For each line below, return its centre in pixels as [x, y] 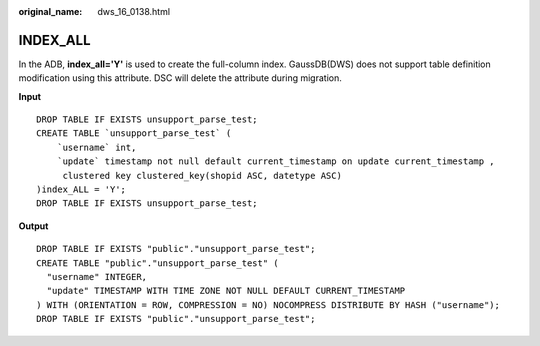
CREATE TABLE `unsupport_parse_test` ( [134, 133]
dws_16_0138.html [133, 11]
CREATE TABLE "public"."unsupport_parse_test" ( [157, 263]
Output [33, 226]
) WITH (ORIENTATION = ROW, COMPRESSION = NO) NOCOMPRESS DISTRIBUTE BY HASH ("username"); [268, 304]
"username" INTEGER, [97, 276]
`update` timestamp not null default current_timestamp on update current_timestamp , [275, 161]
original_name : [50, 11]
